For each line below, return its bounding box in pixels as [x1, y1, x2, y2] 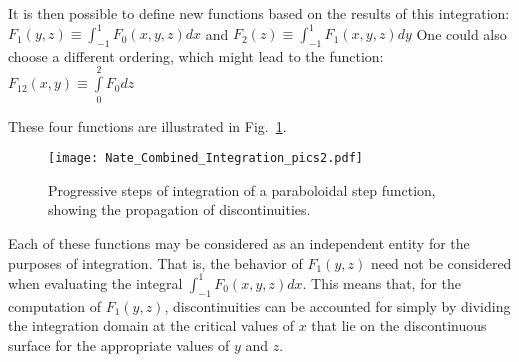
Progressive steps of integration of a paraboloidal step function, [48, 179, 436, 200]
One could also [416, 23, 507, 44]
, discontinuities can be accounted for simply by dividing [164, 295, 511, 316]
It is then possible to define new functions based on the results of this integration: [8, 3, 510, 23]
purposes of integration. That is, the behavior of [8, 252, 303, 273]
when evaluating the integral [8, 272, 183, 293]
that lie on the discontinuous [311, 315, 487, 336]
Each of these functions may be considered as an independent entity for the [8, 233, 470, 254]
